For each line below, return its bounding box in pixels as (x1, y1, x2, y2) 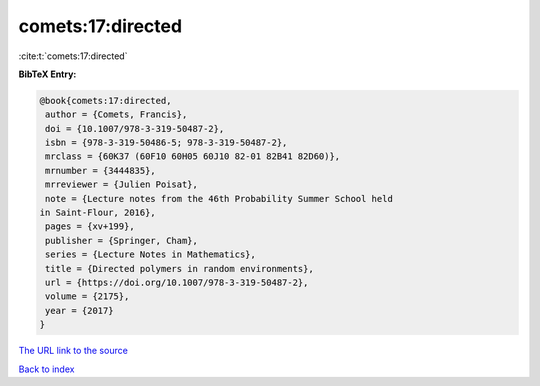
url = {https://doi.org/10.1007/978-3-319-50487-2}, (45, 277, 309, 288)
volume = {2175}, (45, 291, 130, 302)
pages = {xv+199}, (45, 221, 135, 232)
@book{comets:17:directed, (39, 95, 172, 106)
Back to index (18, 363, 75, 375)
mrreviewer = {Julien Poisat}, (45, 179, 199, 190)
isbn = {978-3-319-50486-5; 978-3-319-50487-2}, (45, 137, 288, 149)
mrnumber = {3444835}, (45, 165, 157, 176)
